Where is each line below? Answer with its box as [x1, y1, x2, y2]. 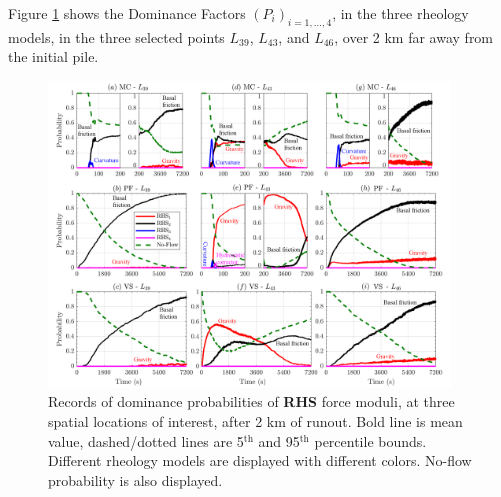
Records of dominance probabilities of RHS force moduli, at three [48, 391, 455, 412]
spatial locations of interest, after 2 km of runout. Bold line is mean [48, 410, 463, 431]
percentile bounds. [314, 430, 427, 451]
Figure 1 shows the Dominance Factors [8, 3, 246, 23]
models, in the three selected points [8, 26, 225, 47]
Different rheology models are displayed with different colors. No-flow [48, 450, 472, 471]
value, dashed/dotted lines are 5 [48, 430, 244, 451]
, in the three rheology [332, 3, 469, 23]
